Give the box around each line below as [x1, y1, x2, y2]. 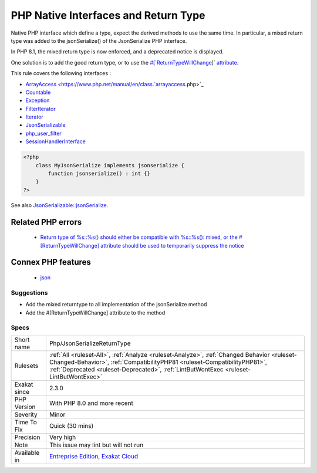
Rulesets [14, 361, 38, 370]
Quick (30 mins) [49, 421, 94, 430]
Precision [14, 433, 41, 441]
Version [14, 403, 36, 411]
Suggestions [11, 288, 48, 296]
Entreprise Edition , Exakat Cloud [49, 452, 138, 460]
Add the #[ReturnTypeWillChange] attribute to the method [25, 309, 166, 316]
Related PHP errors [11, 217, 82, 227]
